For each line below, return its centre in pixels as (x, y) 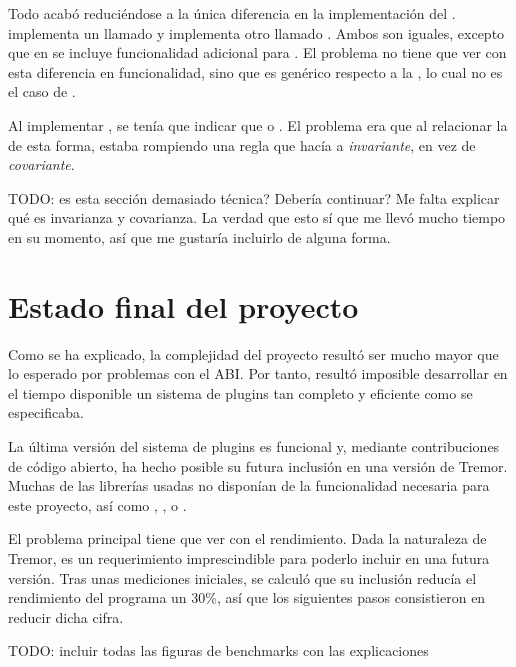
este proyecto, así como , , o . (97, 504)
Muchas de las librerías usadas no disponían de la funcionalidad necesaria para (249, 485)
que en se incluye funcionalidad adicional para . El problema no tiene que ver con (257, 52)
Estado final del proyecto (183, 305)
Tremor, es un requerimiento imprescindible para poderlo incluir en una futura (249, 558)
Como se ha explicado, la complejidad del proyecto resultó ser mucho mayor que (253, 353)
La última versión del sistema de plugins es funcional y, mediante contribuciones (254, 446)
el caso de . (42, 91)
